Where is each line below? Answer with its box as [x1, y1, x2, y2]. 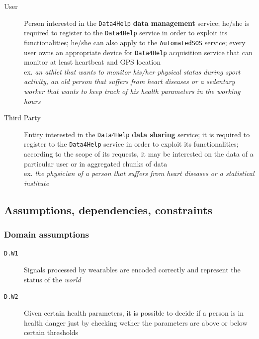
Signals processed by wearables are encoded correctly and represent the [24, 264, 241, 275]
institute [24, 177, 49, 188]
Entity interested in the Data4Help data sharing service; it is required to [24, 129, 250, 139]
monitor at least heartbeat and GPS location [24, 57, 161, 67]
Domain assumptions [4, 228, 89, 241]
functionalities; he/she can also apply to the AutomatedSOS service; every [24, 37, 246, 47]
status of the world [24, 274, 81, 284]
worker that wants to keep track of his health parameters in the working [24, 86, 241, 96]
